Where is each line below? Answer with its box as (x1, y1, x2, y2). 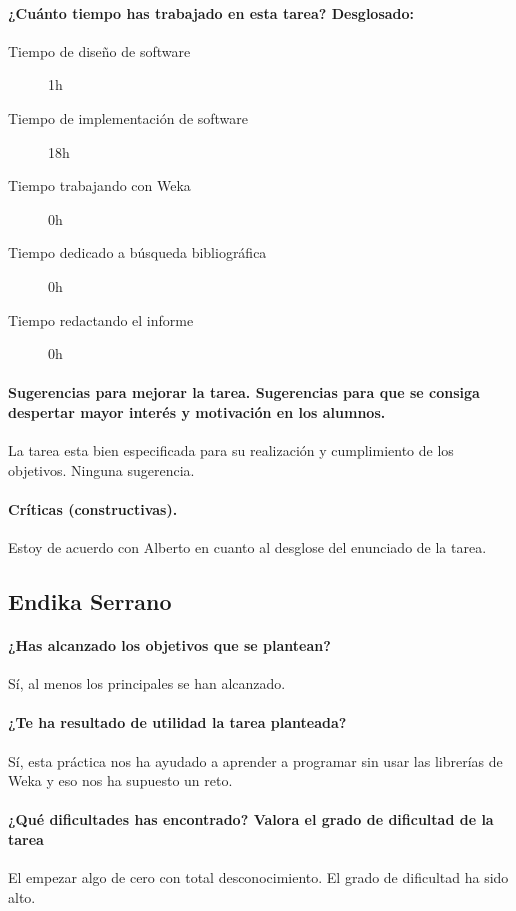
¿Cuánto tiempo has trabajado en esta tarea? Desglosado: (8, 2, 415, 23)
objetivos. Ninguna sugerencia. (8, 459, 195, 480)
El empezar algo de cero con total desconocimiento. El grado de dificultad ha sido (8, 867, 509, 888)
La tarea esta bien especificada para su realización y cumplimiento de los (8, 440, 454, 461)
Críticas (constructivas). (8, 498, 178, 519)
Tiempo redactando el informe (8, 309, 194, 330)
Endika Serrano (8, 586, 172, 617)
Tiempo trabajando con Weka (8, 175, 191, 196)
